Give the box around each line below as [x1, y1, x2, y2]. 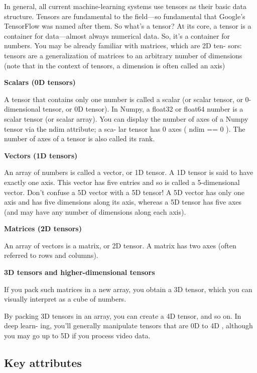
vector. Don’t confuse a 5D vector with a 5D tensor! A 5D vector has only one [4, 187, 245, 197]
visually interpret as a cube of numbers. [4, 294, 126, 304]
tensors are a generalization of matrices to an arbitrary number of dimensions [4, 50, 242, 60]
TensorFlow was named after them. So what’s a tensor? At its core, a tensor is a [4, 21, 251, 31]
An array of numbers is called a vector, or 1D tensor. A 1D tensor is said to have [4, 167, 253, 177]
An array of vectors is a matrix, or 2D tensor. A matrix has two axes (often [4, 240, 236, 250]
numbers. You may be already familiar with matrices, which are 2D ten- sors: [4, 40, 242, 51]
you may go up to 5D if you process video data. [4, 330, 151, 341]
